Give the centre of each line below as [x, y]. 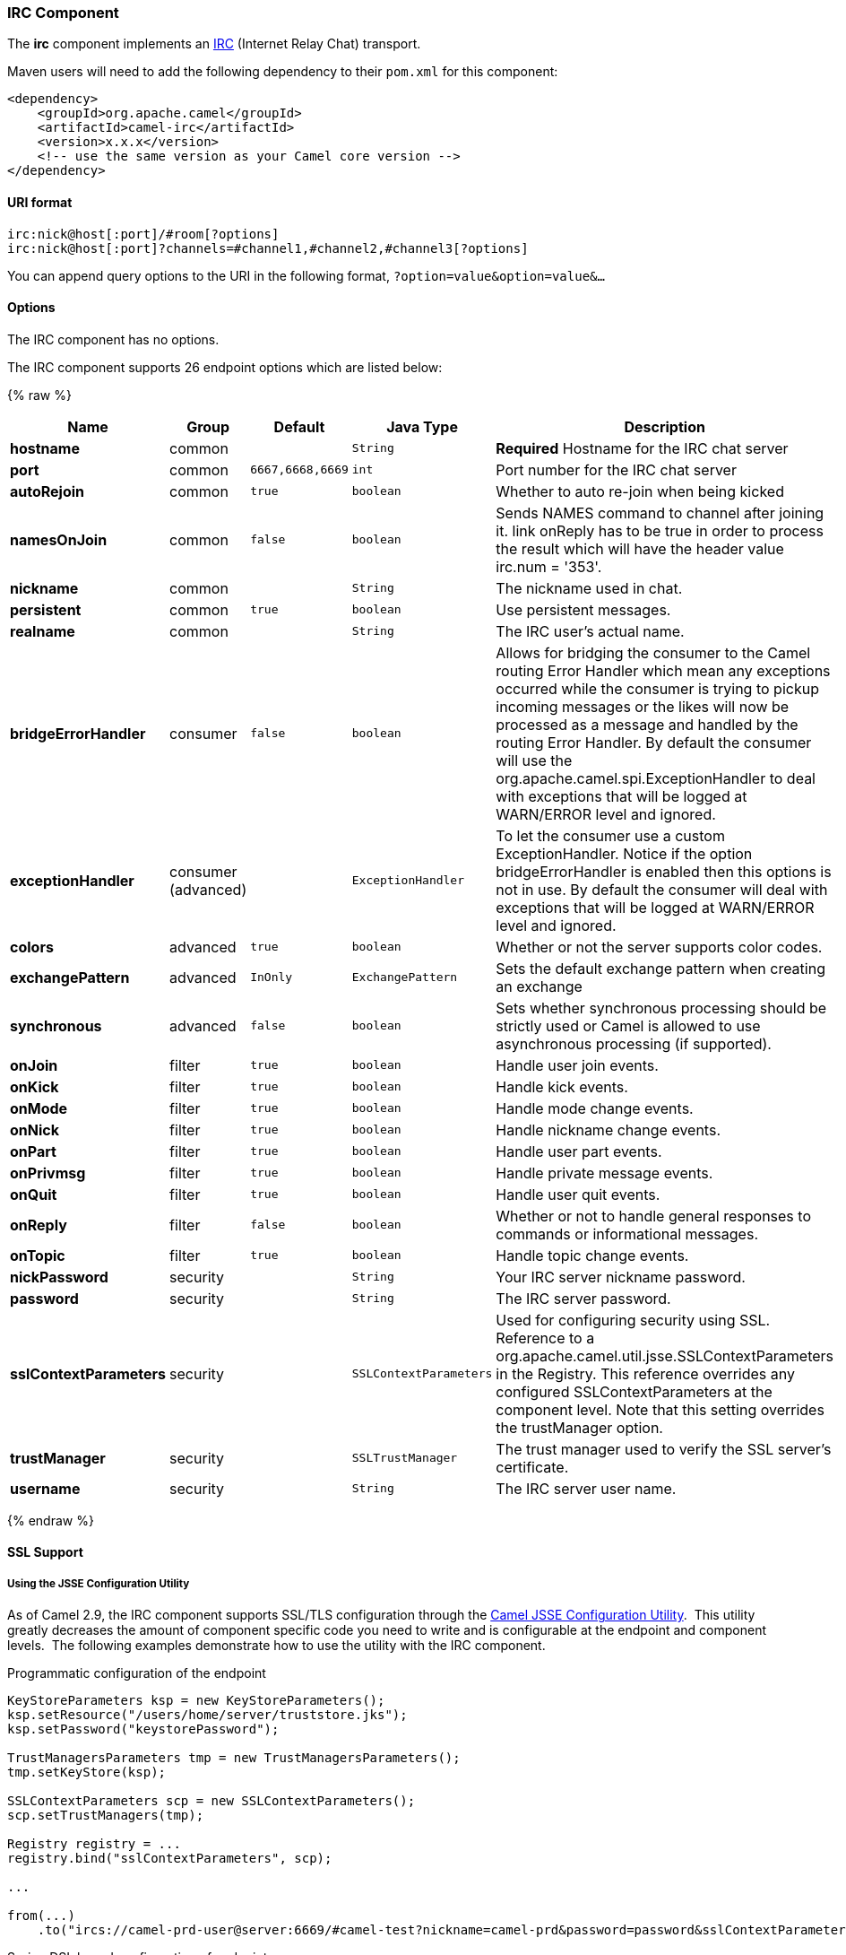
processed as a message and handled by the [647, 724]
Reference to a [545, 1338]
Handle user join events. [577, 1065]
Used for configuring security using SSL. [633, 1320]
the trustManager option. [579, 1427]
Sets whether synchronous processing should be [661, 1008]
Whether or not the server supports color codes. [659, 947]
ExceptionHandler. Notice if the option [624, 853]
